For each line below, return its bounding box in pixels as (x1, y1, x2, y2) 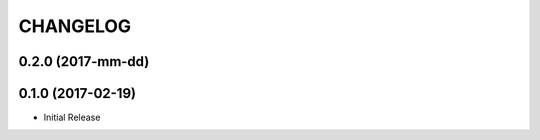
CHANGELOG (18, 15, 132, 37)
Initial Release (43, 111, 101, 124)
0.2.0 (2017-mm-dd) (18, 53, 150, 70)
